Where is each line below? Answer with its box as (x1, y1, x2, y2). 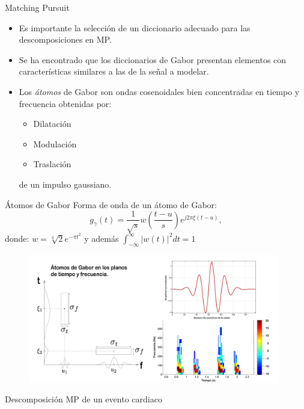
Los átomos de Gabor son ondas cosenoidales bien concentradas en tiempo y (19, 85, 300, 97)
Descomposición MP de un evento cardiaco (5, 393, 162, 405)
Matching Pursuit (5, 1, 70, 13)
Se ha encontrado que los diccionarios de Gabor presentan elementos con (19, 53, 287, 66)
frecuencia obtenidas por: (19, 97, 112, 109)
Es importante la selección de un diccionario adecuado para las (19, 21, 251, 34)
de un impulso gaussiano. (19, 177, 112, 190)
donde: (5, 232, 29, 244)
